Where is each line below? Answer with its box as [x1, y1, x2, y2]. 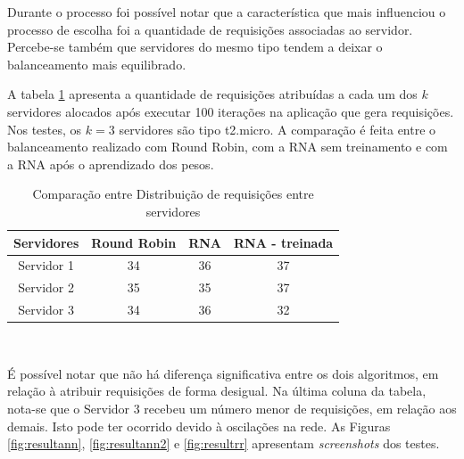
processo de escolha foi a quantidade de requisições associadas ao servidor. [7, 20, 413, 38]
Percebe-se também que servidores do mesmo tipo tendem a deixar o [7, 37, 383, 56]
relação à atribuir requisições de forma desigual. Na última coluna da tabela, [7, 381, 427, 400]
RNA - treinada [233, 233, 334, 251]
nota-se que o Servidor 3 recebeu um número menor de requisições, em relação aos [7, 398, 457, 417]
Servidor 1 [18, 256, 74, 275]
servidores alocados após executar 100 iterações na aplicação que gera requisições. [7, 102, 454, 120]
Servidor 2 [18, 278, 74, 297]
